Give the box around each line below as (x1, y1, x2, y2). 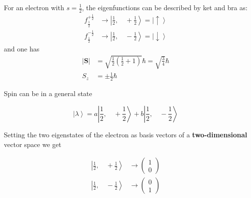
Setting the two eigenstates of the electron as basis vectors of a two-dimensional (4, 129, 248, 139)
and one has (4, 44, 40, 54)
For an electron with (4, 2, 64, 12)
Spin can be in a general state (4, 88, 92, 99)
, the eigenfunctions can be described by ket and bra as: (82, 2, 248, 12)
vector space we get (4, 139, 61, 149)
